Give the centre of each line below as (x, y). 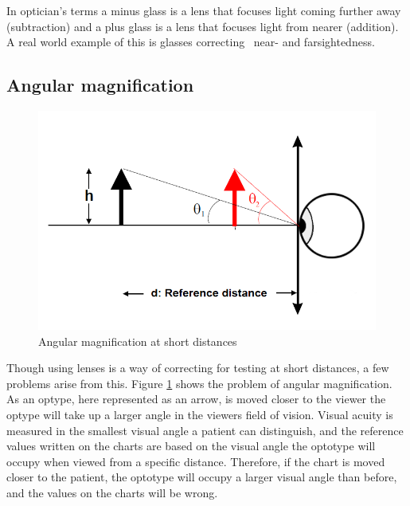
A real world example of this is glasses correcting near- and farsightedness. (191, 42)
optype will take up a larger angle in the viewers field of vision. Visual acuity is (200, 414)
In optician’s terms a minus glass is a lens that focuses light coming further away (204, 10)
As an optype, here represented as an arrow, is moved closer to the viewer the (196, 399)
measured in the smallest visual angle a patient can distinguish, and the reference (205, 430)
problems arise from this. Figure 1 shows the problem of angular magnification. (199, 383)
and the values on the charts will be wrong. (112, 492)
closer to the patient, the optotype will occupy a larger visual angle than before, (202, 477)
